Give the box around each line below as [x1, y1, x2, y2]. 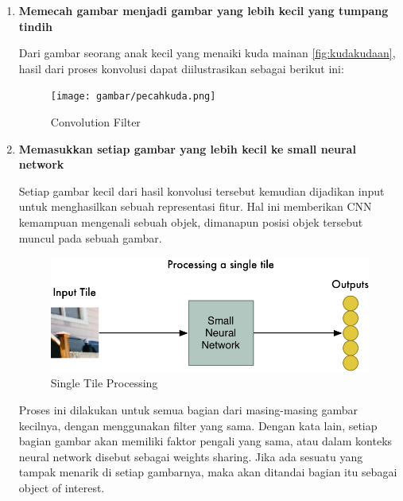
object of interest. [18, 480, 105, 495]
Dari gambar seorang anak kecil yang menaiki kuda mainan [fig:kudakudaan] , [18, 45, 396, 61]
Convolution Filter [50, 114, 141, 130]
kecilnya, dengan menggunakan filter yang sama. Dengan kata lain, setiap [18, 417, 378, 433]
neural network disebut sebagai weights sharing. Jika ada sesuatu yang [18, 448, 363, 464]
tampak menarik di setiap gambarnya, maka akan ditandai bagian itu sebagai [18, 464, 397, 480]
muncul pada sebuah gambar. [18, 229, 162, 246]
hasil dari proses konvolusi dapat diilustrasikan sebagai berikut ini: [18, 60, 344, 76]
